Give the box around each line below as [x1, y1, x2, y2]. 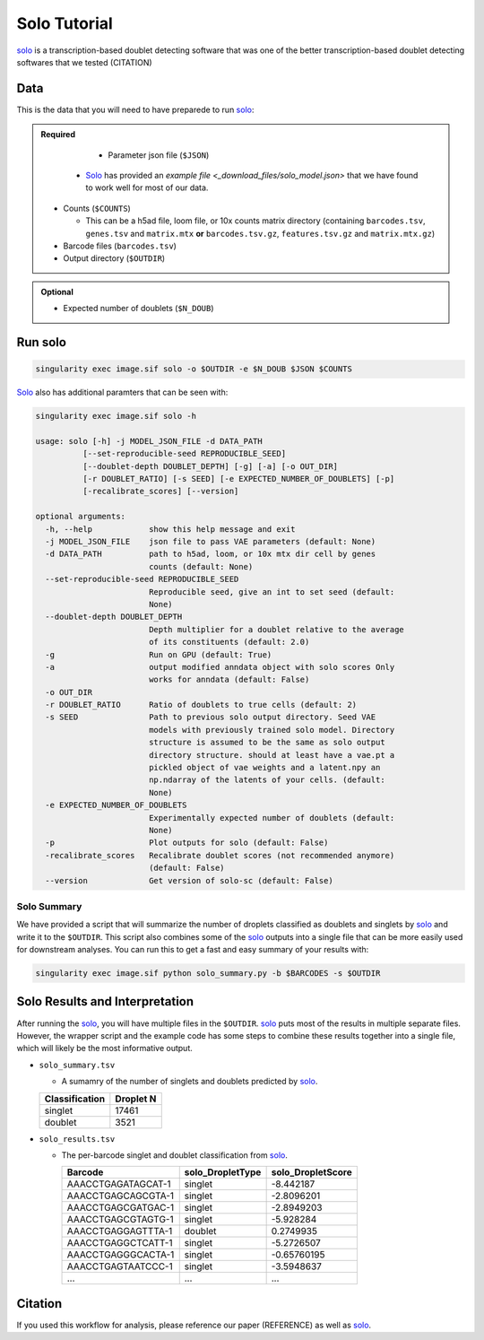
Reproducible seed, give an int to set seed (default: [148, 587, 395, 596]
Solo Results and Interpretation [16, 994, 194, 1009]
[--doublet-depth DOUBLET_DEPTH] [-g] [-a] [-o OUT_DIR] [82, 461, 339, 471]
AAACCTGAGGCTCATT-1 [66, 1237, 173, 1249]
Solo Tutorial [16, 13, 114, 33]
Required [40, 129, 76, 140]
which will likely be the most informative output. [16, 1043, 193, 1054]
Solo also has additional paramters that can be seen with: [16, 387, 229, 398]
